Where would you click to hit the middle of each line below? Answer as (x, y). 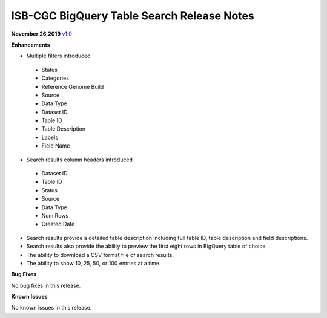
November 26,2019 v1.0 (42, 34)
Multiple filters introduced (58, 56)
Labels (50, 137)
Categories (55, 78)
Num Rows (55, 215)
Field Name (56, 146)
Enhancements (31, 45)
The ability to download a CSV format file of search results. (100, 255)
